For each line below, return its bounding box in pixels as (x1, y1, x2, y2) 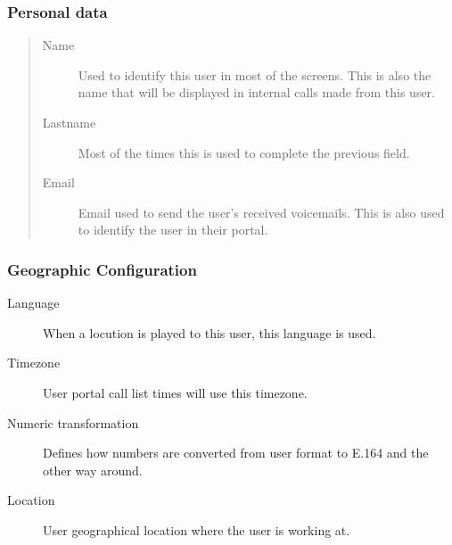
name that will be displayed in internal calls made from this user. (78, 83, 435, 102)
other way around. (43, 460, 143, 479)
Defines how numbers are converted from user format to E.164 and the (43, 443, 429, 462)
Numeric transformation (7, 413, 139, 432)
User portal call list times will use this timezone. (43, 383, 308, 401)
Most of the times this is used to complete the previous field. (78, 143, 410, 161)
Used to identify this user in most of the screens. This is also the (78, 65, 431, 84)
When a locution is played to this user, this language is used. (43, 323, 376, 342)
